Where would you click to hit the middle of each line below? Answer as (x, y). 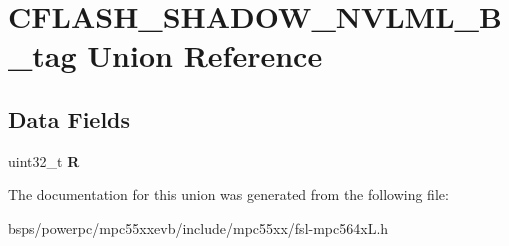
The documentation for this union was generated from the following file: (228, 194)
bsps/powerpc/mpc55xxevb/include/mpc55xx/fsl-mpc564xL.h (198, 227)
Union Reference (205, 55)
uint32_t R (44, 160)
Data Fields (69, 118)
